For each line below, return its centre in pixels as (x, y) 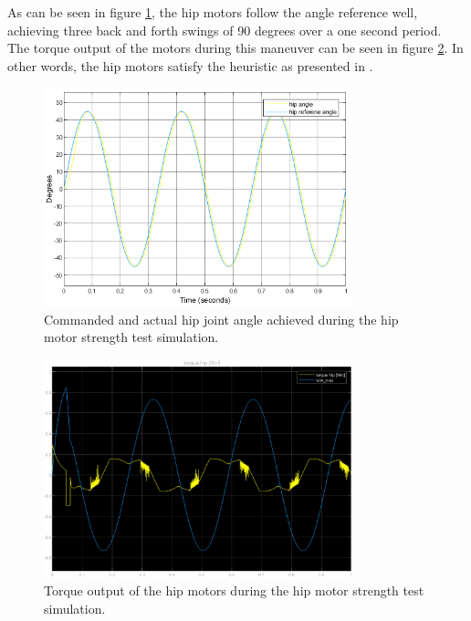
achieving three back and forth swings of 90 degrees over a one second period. (225, 30)
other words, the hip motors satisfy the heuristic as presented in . (190, 65)
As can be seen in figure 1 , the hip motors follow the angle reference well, (213, 12)
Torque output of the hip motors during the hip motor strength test (234, 590)
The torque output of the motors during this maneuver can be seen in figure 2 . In (235, 48)
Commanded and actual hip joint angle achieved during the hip (221, 319)
